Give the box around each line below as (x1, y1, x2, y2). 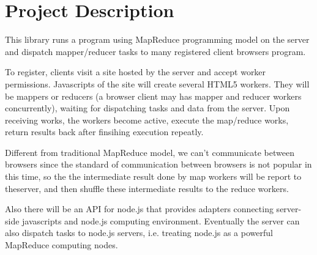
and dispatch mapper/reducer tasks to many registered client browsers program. (5, 45, 306, 57)
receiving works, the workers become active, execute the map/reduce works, (5, 113, 289, 126)
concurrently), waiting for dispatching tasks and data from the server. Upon (5, 102, 290, 114)
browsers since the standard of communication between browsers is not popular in (5, 158, 312, 171)
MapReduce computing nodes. (5, 238, 118, 251)
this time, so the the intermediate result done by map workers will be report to (5, 170, 302, 183)
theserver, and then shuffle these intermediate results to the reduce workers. (5, 182, 289, 194)
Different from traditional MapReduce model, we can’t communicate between (5, 146, 294, 158)
